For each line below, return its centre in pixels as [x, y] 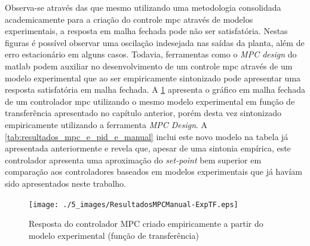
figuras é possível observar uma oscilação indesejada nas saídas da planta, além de [155, 42]
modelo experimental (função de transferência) [114, 235]
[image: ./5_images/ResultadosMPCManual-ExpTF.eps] [133, 204]
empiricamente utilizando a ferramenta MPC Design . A [106, 124]
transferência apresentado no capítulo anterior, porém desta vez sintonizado [143, 113]
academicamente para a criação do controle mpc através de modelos [129, 19]
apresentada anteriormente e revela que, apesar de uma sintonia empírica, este [148, 148]
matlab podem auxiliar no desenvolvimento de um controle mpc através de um [149, 66]
